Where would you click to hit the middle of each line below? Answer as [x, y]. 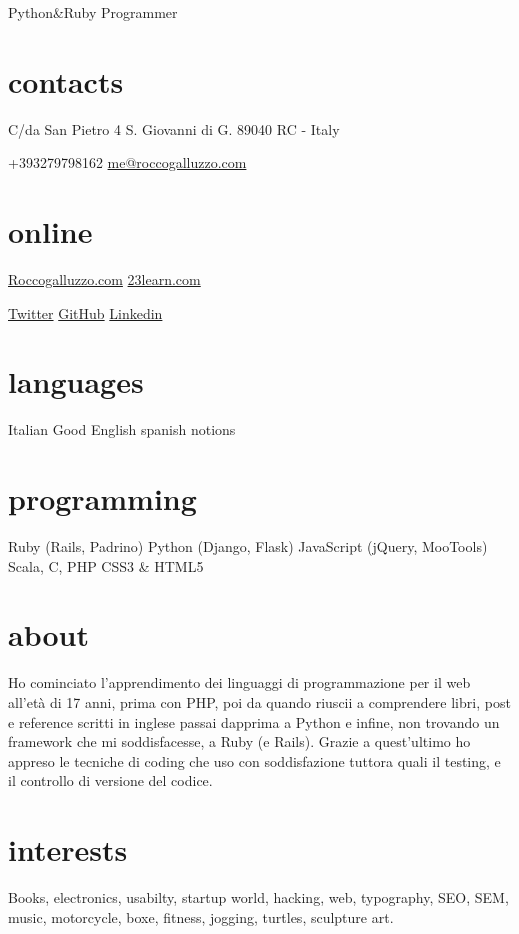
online [50, 231]
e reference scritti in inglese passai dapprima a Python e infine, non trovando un [254, 721]
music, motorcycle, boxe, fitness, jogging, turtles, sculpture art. [201, 916]
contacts [66, 80]
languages [76, 381]
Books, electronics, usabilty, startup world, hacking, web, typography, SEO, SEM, [258, 897]
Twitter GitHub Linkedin [85, 312]
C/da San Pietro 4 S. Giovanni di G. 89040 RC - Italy [174, 128]
